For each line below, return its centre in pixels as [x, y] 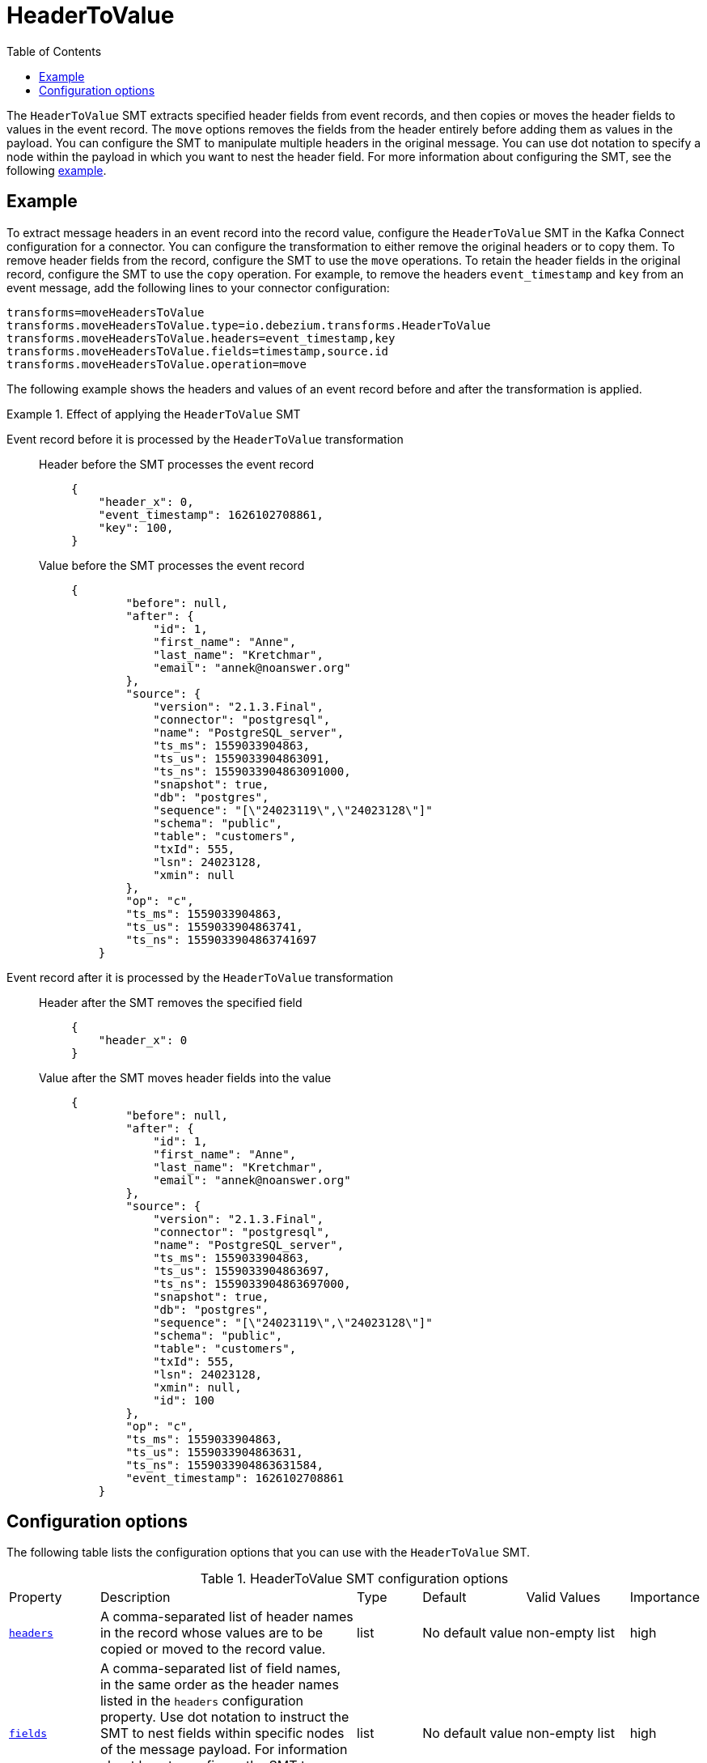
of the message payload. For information [224, 1750]
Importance [665, 1597]
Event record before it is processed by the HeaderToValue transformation [205, 439]
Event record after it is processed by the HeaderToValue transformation [200, 977]
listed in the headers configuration [201, 1701]
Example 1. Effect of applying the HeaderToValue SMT [154, 414]
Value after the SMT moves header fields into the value [185, 1077]
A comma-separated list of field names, [220, 1669]
